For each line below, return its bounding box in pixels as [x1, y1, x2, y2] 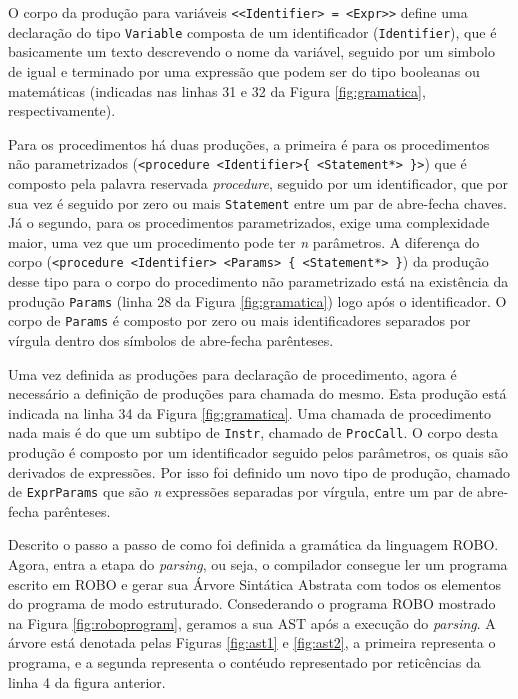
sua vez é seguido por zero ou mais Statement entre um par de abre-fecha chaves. [8, 192, 507, 213]
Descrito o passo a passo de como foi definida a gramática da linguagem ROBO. [8, 534, 499, 555]
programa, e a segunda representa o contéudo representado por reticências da [8, 651, 481, 672]
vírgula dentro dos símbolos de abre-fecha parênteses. [8, 329, 334, 350]
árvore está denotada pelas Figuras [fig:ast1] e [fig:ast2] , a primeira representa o [8, 632, 496, 653]
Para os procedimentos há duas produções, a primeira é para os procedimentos [8, 133, 490, 154]
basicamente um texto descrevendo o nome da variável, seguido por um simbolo [8, 41, 495, 62]
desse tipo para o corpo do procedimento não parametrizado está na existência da [8, 271, 509, 292]
